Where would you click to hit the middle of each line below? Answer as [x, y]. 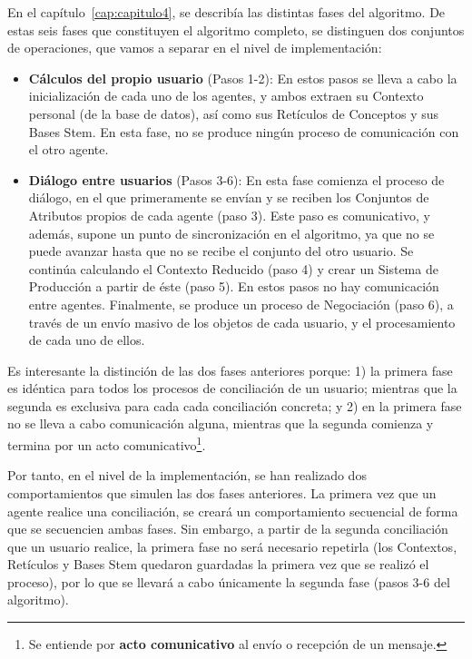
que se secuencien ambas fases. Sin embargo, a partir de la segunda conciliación [228, 529]
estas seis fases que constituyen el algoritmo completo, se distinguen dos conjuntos [236, 30]
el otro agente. [69, 149]
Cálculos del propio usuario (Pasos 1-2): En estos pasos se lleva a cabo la [243, 78]
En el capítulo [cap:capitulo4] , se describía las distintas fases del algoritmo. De [226, 12]
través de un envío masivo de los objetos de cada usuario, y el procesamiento [242, 322]
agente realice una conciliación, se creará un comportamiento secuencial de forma [233, 511]
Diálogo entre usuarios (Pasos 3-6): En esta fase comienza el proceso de [236, 179]
